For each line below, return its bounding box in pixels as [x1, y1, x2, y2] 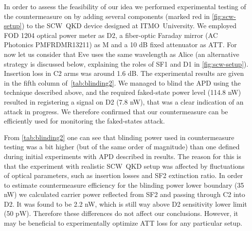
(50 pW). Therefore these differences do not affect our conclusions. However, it [4, 208, 238, 218]
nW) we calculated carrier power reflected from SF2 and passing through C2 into [4, 189, 245, 199]
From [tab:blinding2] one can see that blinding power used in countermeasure [4, 132, 234, 142]
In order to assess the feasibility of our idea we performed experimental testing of [4, 1, 246, 11]
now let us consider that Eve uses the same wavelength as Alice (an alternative [4, 49, 239, 59]
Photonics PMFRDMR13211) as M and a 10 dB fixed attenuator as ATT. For [4, 39, 237, 50]
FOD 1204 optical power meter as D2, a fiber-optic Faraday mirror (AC [4, 30, 218, 40]
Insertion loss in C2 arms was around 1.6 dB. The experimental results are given [4, 68, 244, 78]
